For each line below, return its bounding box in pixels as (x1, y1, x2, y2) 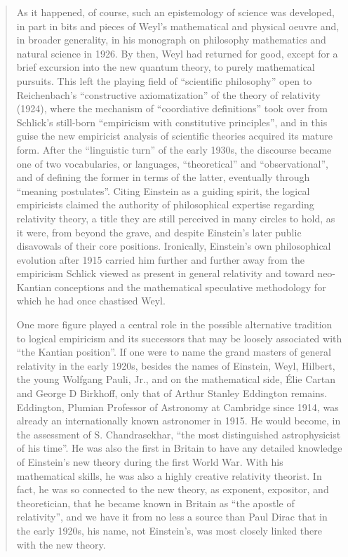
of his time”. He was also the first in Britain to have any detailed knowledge (16, 441, 342, 455)
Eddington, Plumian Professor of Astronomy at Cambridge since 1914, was (16, 399, 339, 414)
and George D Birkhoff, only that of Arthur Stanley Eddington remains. (16, 386, 328, 401)
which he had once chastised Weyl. (16, 293, 166, 308)
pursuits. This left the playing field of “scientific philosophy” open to (16, 73, 312, 88)
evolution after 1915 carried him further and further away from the (16, 252, 305, 267)
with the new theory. (16, 537, 106, 551)
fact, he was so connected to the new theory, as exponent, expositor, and (16, 482, 329, 497)
